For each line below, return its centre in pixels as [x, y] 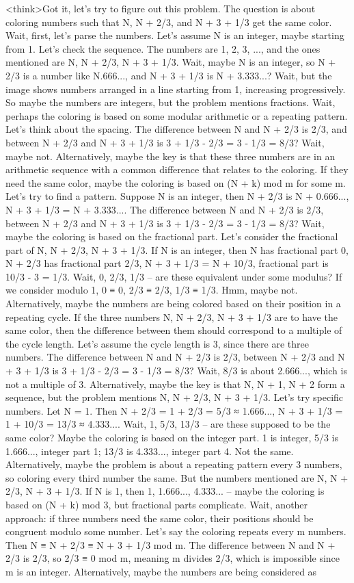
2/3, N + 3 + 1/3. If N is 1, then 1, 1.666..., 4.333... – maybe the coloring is [165, 491]
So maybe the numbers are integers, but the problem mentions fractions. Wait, [171, 102]
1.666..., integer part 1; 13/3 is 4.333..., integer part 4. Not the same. [150, 451]
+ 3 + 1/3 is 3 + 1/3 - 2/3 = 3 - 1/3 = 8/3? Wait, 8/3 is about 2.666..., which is [176, 371]
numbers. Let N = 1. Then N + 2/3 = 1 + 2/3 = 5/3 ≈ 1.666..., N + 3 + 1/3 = [174, 410]
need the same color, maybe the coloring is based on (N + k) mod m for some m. [176, 182]
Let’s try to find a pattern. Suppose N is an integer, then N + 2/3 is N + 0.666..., [177, 196]
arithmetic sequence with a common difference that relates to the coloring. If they [177, 169]
